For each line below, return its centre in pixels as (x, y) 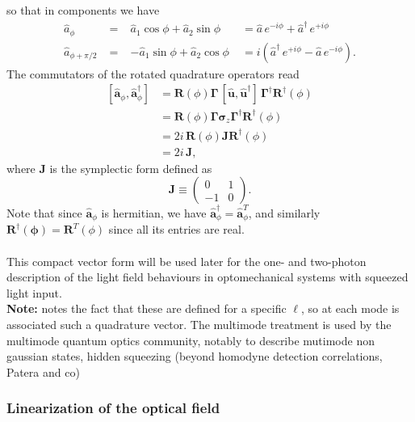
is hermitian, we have (154, 212)
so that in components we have (83, 10)
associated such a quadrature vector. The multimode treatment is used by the (199, 324)
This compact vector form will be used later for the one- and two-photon (187, 261)
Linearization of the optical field (113, 408)
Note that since (44, 212)
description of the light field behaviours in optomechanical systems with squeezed (207, 277)
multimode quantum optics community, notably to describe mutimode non (191, 340)
